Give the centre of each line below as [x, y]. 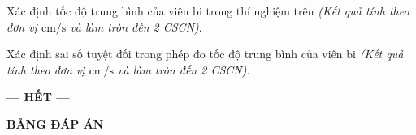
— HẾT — [38, 97]
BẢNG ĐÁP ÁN [55, 123]
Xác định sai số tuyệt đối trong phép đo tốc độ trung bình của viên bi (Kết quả [205, 54]
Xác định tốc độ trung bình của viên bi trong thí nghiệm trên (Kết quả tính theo [208, 11]
